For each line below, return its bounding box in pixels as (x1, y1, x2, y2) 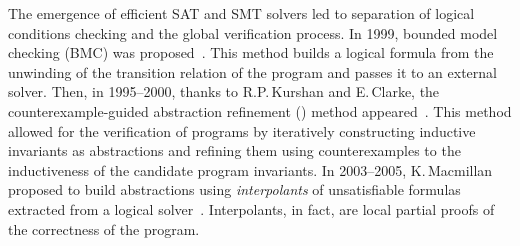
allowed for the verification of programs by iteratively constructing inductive (8, 120, 476, 141)
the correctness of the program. (8, 218, 200, 239)
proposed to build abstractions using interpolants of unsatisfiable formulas (8, 179, 461, 200)
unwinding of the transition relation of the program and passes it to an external (8, 61, 497, 82)
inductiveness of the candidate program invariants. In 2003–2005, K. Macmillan (8, 159, 493, 180)
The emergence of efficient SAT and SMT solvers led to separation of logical (8, 3, 475, 23)
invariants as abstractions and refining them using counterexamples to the (8, 140, 461, 161)
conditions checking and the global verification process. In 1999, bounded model (8, 22, 498, 43)
